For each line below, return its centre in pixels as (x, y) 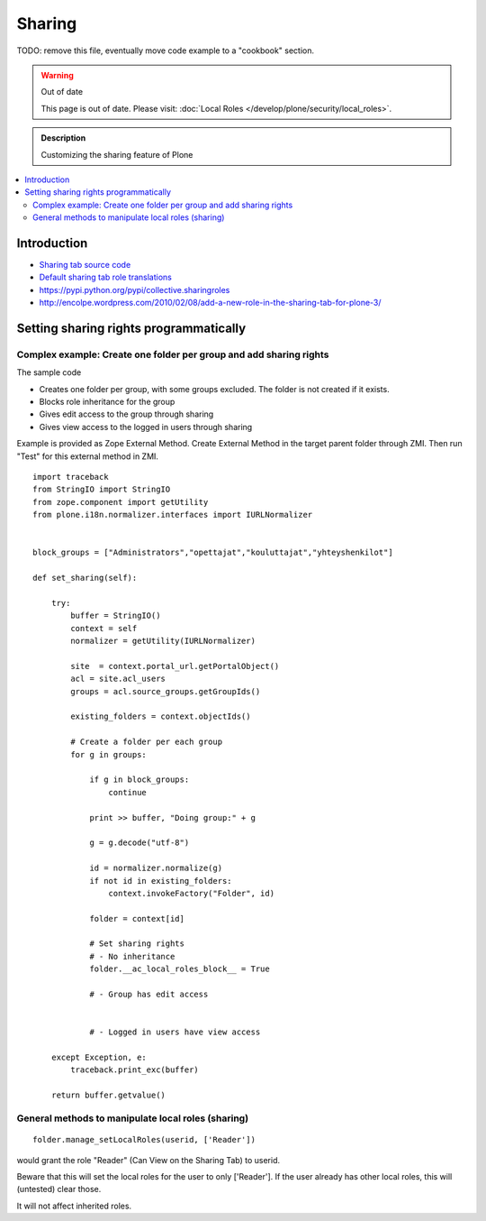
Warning (57, 75)
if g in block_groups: (139, 780)
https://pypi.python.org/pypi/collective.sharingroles (135, 289)
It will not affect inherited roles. (74, 1206)
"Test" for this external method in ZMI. (88, 456)
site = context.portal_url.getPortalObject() (175, 666)
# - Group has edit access (149, 995)
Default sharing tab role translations (106, 277)
